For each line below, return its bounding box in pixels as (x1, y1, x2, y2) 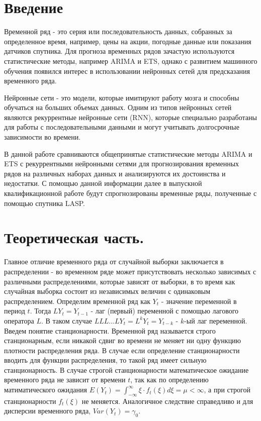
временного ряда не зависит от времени (4, 374, 126, 385)
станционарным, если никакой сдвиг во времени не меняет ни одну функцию (4, 335, 241, 346)
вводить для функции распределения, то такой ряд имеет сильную (4, 355, 207, 365)
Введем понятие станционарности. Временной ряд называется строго (4, 325, 216, 336)
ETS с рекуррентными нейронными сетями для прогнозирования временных (4, 158, 239, 169)
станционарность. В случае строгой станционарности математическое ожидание (4, 364, 249, 375)
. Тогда (30, 305, 51, 316)
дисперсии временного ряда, (4, 405, 91, 416)
